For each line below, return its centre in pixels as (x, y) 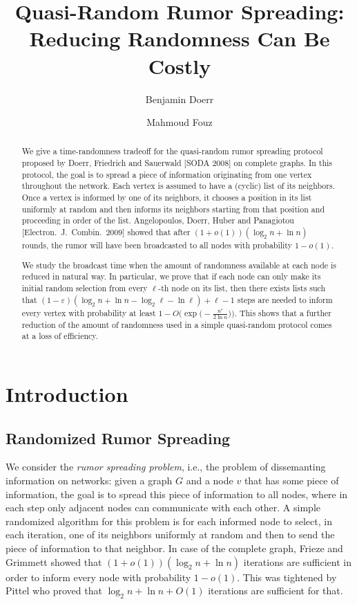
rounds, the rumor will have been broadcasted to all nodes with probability (157, 245)
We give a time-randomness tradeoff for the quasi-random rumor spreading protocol (172, 151)
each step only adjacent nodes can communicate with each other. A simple (163, 507)
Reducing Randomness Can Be (180, 38)
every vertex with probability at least (89, 312)
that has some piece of (291, 481)
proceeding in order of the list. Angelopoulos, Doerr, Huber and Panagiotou (158, 220)
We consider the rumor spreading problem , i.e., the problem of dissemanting (166, 467)
